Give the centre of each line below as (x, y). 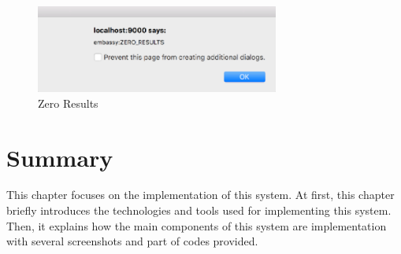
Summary (60, 157)
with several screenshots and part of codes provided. (132, 241)
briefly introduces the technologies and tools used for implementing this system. (199, 210)
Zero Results (68, 103)
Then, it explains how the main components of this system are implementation (197, 225)
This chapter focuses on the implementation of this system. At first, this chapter (200, 195)
